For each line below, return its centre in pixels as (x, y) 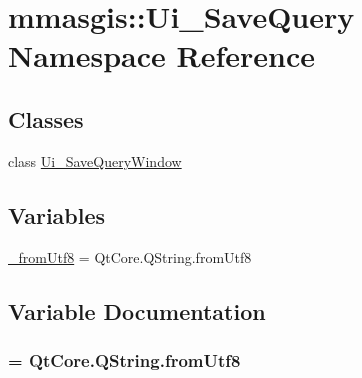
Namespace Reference (161, 55)
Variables (57, 214)
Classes (46, 118)
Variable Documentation (137, 310)
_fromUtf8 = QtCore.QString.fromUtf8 (130, 256)
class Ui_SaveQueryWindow (95, 160)
